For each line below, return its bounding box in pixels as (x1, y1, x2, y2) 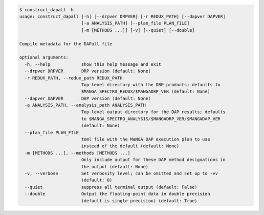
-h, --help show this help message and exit (24, 61, 161, 67)
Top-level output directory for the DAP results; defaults (81, 109, 226, 115)
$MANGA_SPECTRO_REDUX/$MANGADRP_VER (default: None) (81, 89, 210, 95)
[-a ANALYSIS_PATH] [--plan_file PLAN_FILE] (81, 20, 190, 26)
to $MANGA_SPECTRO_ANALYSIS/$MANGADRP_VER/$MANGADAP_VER (81, 116, 221, 121)
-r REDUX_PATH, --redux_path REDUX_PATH (24, 75, 123, 80)
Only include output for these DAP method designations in (81, 157, 226, 163)
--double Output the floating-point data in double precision (24, 191, 210, 197)
